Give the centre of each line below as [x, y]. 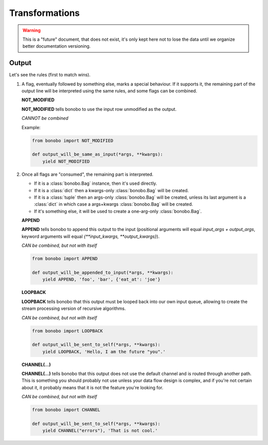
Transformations [44, 13]
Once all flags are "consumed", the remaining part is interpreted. [88, 174]
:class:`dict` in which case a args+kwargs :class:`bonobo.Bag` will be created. [113, 204]
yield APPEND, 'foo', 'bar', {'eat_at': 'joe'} [101, 280]
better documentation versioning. [57, 46]
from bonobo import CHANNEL [66, 410]
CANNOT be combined [45, 118]
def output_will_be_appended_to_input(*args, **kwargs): [103, 272]
